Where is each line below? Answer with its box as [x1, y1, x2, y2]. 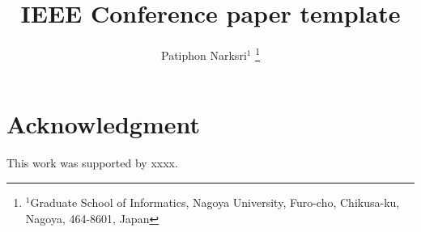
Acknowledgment [6, 108, 200, 141]
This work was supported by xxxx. [6, 154, 178, 171]
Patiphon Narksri [161, 46, 247, 63]
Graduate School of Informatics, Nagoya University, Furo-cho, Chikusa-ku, [30, 193, 400, 210]
